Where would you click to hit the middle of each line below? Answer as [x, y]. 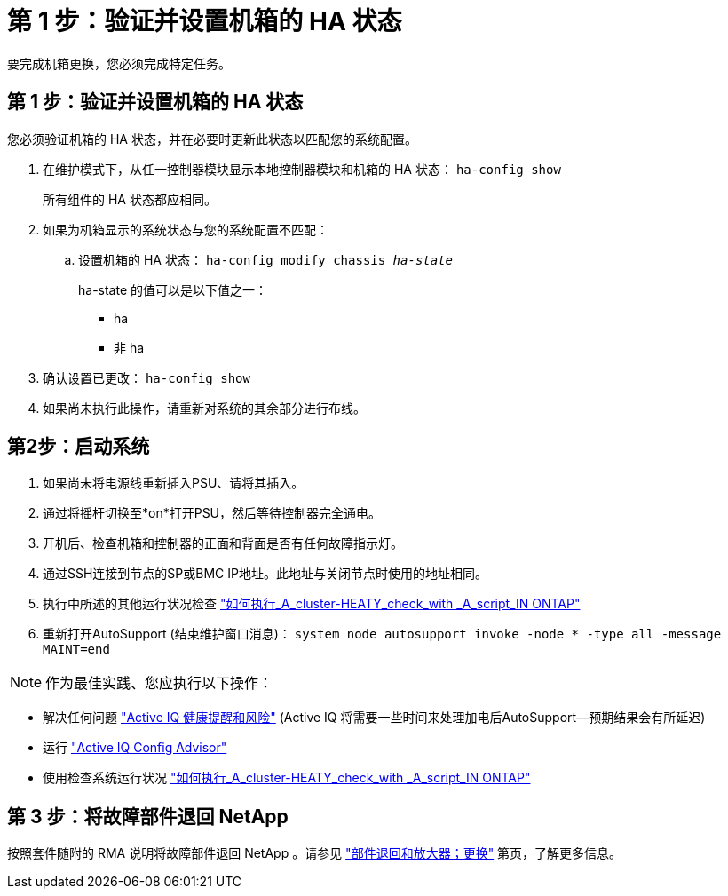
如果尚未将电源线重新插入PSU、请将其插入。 [174, 483]
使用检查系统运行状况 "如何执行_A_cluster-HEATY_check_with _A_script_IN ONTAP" [287, 778]
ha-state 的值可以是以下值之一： [173, 289]
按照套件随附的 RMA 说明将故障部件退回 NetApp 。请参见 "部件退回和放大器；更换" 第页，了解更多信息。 [315, 853]
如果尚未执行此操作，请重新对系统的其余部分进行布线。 [204, 408]
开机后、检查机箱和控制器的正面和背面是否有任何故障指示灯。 [223, 543]
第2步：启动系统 [79, 447]
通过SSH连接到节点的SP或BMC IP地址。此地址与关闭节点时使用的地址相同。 [265, 574]
